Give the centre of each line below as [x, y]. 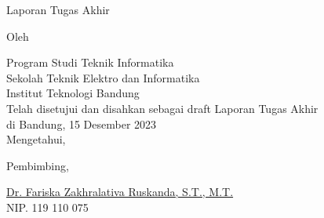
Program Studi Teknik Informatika [90, 62]
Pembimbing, [38, 165]
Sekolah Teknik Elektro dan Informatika [103, 77]
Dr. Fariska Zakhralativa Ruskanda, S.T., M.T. [120, 192]
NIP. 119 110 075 [47, 207]
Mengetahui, [36, 139]
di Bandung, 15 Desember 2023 [82, 124]
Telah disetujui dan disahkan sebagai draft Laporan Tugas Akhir [162, 108]
